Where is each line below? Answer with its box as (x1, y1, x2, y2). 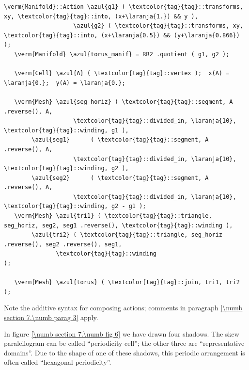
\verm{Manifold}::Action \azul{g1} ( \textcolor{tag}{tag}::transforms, (4, 3, 243, 10)
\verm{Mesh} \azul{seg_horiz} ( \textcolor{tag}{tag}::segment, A (14, 98, 233, 105)
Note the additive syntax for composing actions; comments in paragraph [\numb (4, 303, 243, 313)
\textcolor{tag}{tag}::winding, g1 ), (4, 127, 129, 134)
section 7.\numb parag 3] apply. (4, 312, 98, 322)
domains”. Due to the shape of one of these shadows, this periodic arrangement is (4, 347, 245, 357)
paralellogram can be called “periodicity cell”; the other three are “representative (4, 338, 245, 348)
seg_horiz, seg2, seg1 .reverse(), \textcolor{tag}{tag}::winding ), (4, 222, 233, 229)
